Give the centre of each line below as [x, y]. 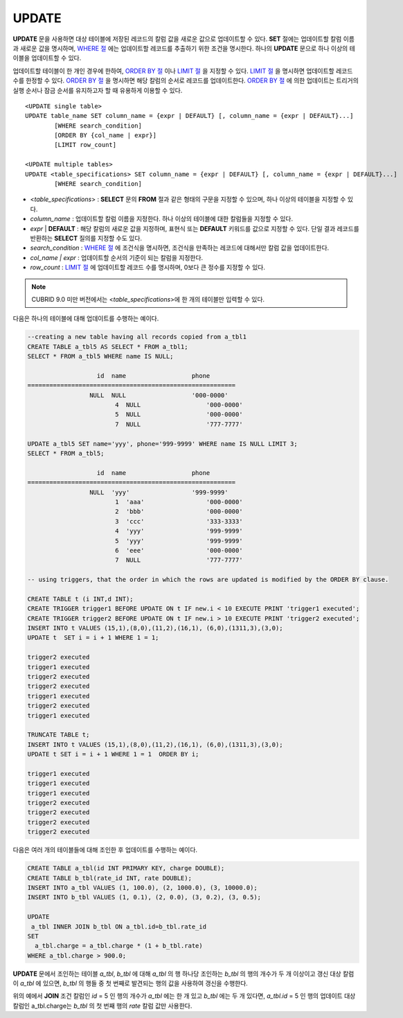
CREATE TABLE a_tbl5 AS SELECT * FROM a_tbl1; [108, 346]
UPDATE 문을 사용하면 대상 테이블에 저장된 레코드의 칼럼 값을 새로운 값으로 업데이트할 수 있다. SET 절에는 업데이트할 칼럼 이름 [183, 39]
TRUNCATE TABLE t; [59, 735]
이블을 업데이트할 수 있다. [47, 58]
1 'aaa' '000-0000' [179, 502]
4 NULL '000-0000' [179, 405]
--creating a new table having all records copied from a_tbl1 [137, 337]
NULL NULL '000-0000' [159, 395]
